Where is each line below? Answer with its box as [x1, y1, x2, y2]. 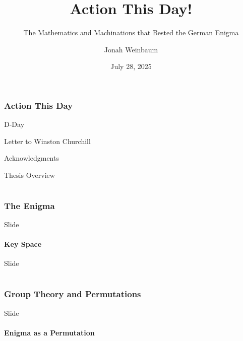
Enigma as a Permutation [4, 327, 95, 337]
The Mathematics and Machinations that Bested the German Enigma [23, 27, 239, 38]
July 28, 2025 [110, 61, 152, 72]
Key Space [4, 239, 42, 249]
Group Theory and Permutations [4, 288, 141, 300]
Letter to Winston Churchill [4, 135, 91, 146]
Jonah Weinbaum [104, 44, 158, 54]
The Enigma [4, 199, 55, 212]
